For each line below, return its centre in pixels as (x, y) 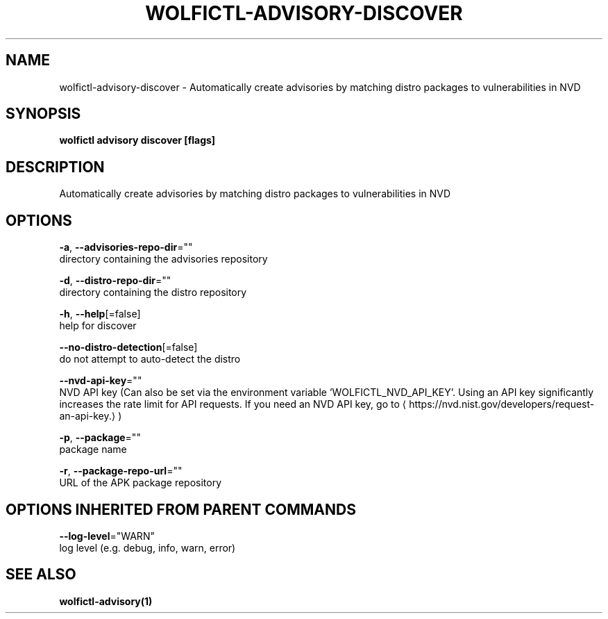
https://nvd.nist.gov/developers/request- (502, 404)
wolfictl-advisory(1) (106, 601)
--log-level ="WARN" (107, 536)
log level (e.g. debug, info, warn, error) (147, 547)
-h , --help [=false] (100, 314)
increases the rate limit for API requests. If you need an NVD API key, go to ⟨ (233, 404)
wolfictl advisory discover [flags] (137, 140)
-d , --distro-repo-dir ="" (115, 281)
